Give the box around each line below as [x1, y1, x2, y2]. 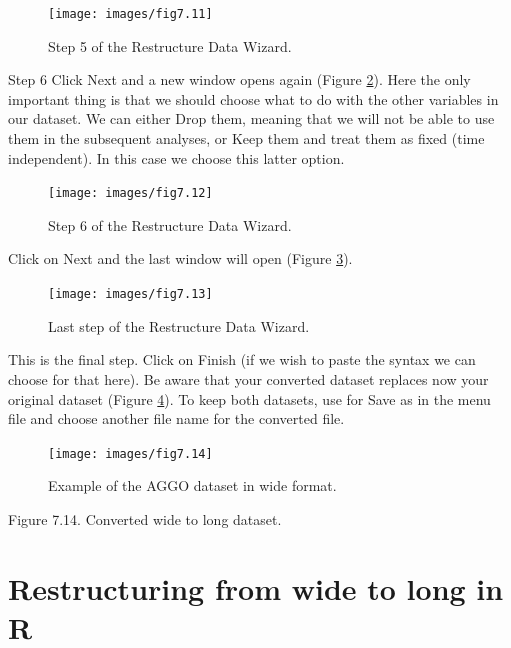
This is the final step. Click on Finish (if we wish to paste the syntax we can [8, 349, 476, 370]
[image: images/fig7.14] [48, 446, 213, 461]
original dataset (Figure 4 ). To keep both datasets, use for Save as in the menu [8, 388, 491, 409]
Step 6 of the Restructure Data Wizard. [48, 214, 292, 235]
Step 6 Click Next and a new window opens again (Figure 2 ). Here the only [8, 69, 471, 90]
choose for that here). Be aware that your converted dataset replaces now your [8, 368, 489, 389]
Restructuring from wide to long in [8, 567, 504, 608]
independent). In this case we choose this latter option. [8, 147, 345, 168]
